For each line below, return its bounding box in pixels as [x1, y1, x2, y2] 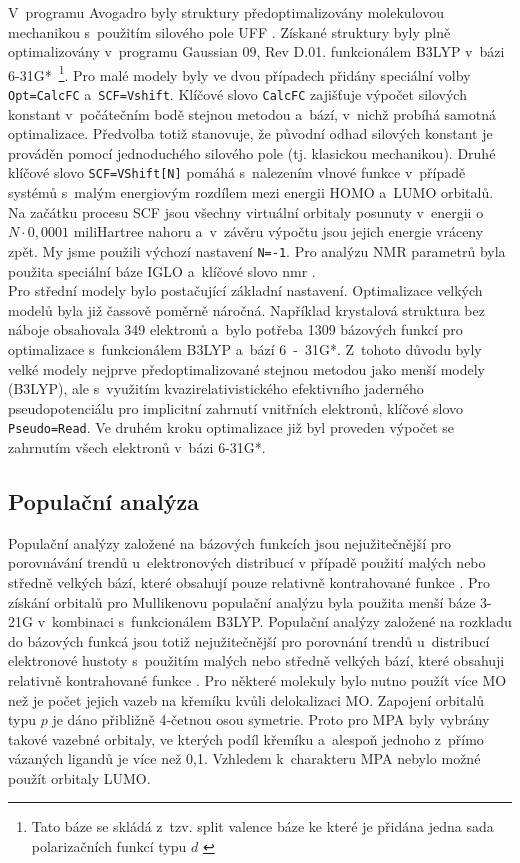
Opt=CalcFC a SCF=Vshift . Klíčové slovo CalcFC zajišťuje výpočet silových [8, 84, 467, 105]
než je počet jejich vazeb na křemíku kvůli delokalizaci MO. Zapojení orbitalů [8, 689, 485, 710]
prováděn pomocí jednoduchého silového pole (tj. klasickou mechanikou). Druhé [8, 142, 496, 163]
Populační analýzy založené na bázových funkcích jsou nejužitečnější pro [8, 532, 451, 553]
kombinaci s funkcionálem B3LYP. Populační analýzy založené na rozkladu [52, 611, 512, 632]
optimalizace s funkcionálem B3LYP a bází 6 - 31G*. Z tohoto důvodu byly [8, 338, 482, 359]
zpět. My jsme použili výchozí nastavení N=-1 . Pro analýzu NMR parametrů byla [8, 240, 506, 261]
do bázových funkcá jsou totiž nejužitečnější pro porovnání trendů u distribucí [8, 630, 490, 651]
